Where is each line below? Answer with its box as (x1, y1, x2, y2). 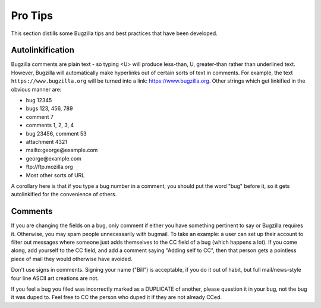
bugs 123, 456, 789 (26, 105, 73, 112)
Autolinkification (11, 45, 74, 55)
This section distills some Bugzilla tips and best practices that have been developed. (11, 30, 218, 37)
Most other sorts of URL (26, 171, 85, 178)
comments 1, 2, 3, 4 (26, 122, 74, 129)
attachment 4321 (26, 138, 68, 145)
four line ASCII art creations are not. (11, 274, 99, 282)
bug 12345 (26, 97, 52, 104)
